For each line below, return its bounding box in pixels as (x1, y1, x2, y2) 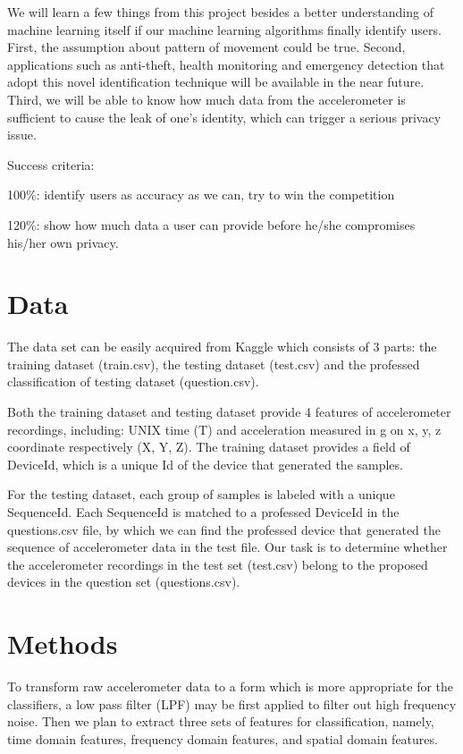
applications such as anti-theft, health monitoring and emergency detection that (7, 55, 445, 73)
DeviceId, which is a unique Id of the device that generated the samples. (7, 454, 403, 473)
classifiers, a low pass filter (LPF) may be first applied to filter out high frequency (7, 694, 457, 713)
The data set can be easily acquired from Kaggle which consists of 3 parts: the (7, 337, 437, 356)
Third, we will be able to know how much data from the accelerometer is (7, 89, 406, 108)
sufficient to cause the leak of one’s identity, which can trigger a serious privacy (7, 107, 442, 126)
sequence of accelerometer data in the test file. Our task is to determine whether (7, 538, 448, 556)
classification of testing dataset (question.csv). (7, 372, 259, 391)
